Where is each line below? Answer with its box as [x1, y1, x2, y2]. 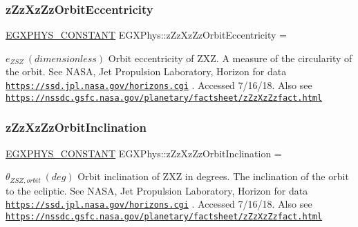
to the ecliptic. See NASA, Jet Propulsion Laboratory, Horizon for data [6, 183, 308, 197]
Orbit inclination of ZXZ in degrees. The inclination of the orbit [77, 169, 349, 184]
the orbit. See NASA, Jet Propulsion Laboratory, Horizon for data [6, 64, 287, 79]
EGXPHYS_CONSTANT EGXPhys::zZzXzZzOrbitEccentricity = [6, 28, 287, 42]
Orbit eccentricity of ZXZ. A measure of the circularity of [108, 50, 352, 65]
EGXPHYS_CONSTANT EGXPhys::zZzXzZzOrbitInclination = [6, 146, 282, 160]
